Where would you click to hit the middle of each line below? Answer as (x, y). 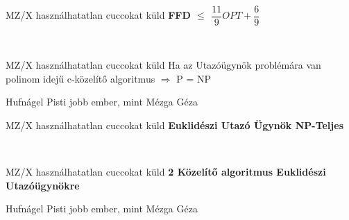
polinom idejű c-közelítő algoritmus (80, 78)
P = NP (194, 78)
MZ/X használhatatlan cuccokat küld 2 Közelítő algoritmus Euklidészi (166, 172)
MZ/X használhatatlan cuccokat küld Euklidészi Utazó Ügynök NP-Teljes (174, 125)
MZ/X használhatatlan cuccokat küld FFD (98, 15)
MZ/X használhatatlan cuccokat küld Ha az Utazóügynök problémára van (163, 65)
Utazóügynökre (43, 185)
